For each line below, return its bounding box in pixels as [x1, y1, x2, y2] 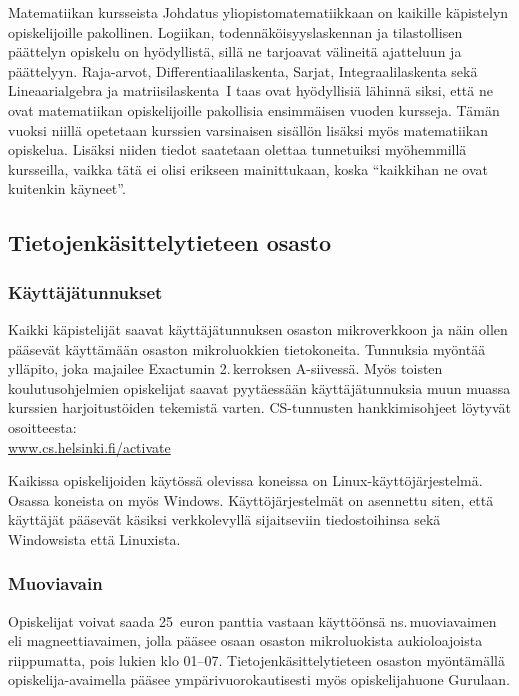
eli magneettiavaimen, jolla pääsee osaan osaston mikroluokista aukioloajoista [8, 630, 483, 651]
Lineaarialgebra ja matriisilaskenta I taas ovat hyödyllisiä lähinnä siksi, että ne [8, 80, 493, 101]
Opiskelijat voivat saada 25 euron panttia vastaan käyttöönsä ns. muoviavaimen [8, 610, 497, 631]
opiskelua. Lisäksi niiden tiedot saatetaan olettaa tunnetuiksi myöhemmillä [8, 139, 467, 160]
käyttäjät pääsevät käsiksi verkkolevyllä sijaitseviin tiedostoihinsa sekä [8, 509, 441, 530]
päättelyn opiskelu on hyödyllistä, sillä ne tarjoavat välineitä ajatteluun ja [8, 41, 462, 62]
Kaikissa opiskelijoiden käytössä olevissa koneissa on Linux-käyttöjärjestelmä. [8, 470, 483, 491]
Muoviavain [8, 571, 103, 596]
